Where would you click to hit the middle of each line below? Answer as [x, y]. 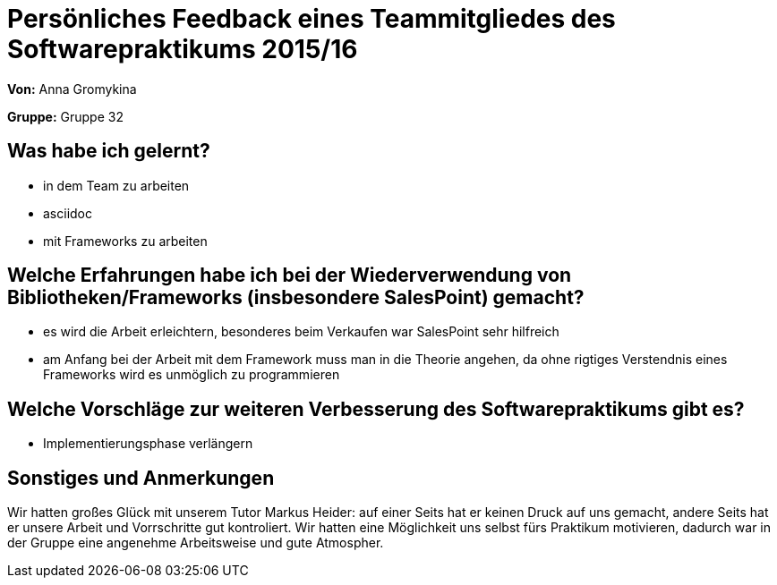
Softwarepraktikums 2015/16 [183, 49]
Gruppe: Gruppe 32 [65, 116]
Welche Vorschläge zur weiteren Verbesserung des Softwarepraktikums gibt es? [376, 409]
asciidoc [68, 213]
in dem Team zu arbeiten [116, 185]
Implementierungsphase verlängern [148, 444]
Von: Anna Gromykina [72, 89]
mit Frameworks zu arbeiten [125, 241]
